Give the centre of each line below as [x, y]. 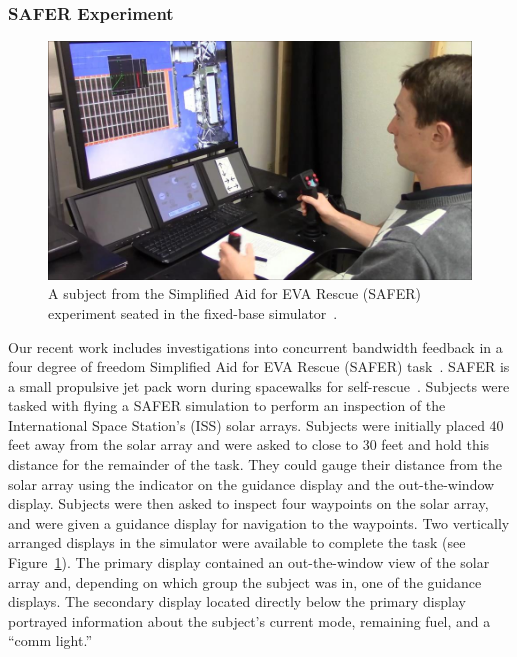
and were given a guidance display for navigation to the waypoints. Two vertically [259, 522]
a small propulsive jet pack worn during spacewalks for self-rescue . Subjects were [259, 385]
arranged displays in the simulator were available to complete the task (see [237, 542]
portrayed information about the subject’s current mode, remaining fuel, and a [249, 620]
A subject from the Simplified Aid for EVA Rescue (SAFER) [235, 293]
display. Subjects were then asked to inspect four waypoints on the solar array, [248, 503]
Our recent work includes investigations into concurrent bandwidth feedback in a [255, 346]
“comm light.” [50, 640]
